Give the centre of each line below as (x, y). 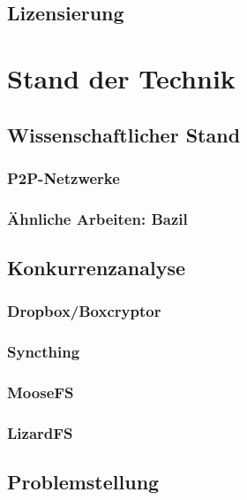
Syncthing (44, 352)
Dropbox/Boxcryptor (84, 311)
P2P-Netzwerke (64, 177)
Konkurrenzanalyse (96, 268)
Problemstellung (83, 482)
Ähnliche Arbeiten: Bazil (97, 218)
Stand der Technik (121, 77)
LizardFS (40, 432)
